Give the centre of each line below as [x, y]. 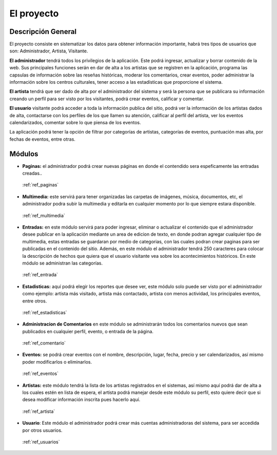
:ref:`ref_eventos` [41, 374]
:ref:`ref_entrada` [40, 275]
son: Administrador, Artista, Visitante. [49, 51]
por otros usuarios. [42, 430]
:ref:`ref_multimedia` [44, 215]
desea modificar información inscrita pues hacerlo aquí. [81, 400]
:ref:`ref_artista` [39, 411]
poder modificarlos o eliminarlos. [57, 362]
